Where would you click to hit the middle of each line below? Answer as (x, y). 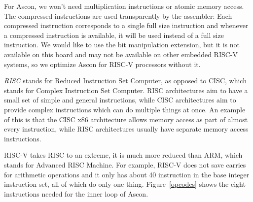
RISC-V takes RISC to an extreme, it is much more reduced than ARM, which (123, 155)
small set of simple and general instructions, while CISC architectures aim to (120, 100)
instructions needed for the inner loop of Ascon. (76, 193)
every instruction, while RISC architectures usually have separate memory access (126, 129)
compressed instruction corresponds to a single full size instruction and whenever (126, 25)
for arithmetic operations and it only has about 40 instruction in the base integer (127, 174)
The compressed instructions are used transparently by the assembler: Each (118, 16)
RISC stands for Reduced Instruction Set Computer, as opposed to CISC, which (125, 81)
